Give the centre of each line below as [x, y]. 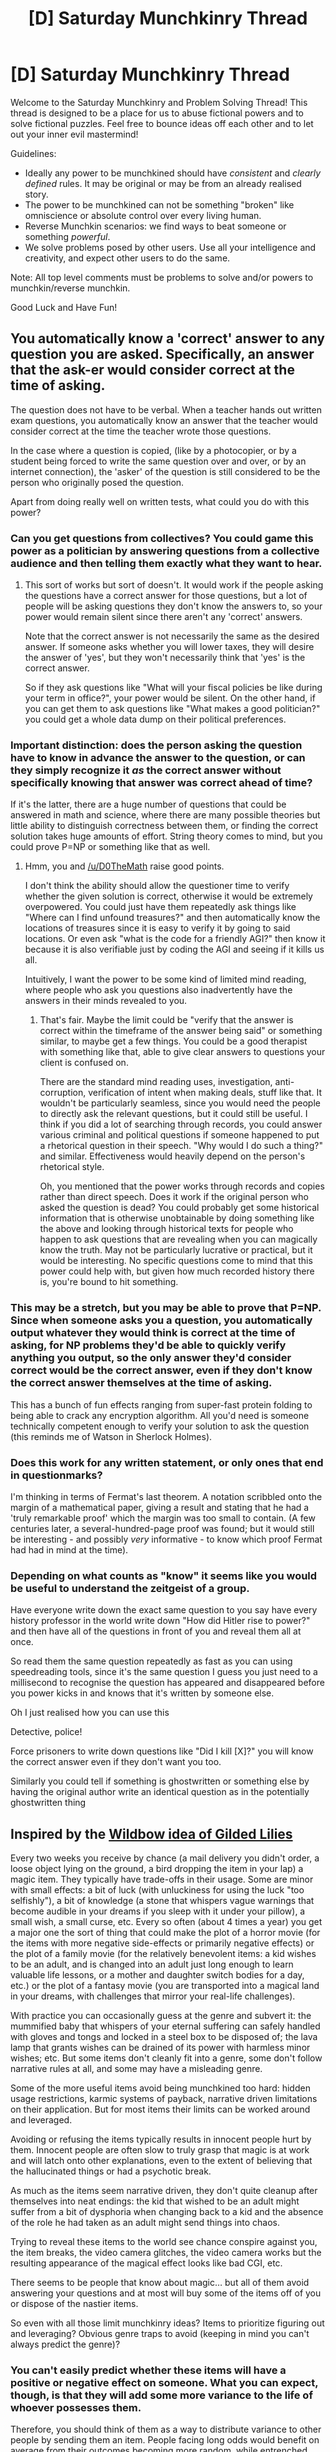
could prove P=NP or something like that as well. [110, 847]
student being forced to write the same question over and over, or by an [158, 461]
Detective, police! [46, 1732]
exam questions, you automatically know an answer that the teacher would [164, 420]
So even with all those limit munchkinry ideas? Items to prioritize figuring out [167, 2323]
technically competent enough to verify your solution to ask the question [160, 1426]
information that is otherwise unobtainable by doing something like [177, 1218]
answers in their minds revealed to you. [106, 1001]
